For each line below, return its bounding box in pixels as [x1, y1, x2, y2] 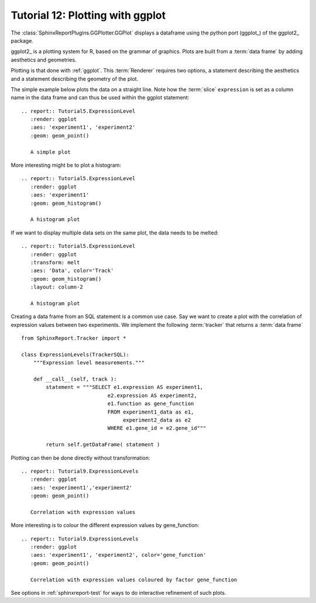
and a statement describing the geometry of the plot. [11, 75, 139, 82]
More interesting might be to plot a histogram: [11, 161, 121, 169]
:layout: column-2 [30, 284, 83, 291]
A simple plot [30, 149, 71, 155]
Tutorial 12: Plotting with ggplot [11, 9, 166, 22]
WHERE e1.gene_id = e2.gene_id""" [107, 425, 207, 432]
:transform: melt [30, 259, 80, 266]
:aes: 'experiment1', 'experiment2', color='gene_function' [30, 552, 207, 559]
